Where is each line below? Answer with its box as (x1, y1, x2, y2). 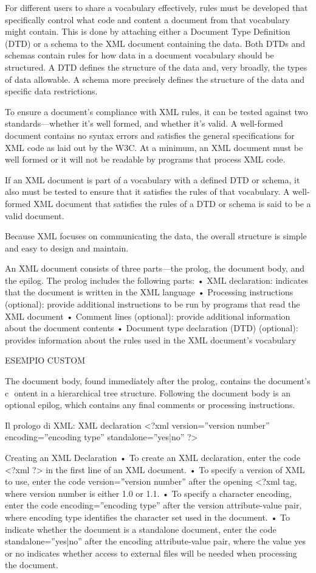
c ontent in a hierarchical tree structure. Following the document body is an (5, 386, 290, 399)
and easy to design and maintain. (5, 241, 129, 254)
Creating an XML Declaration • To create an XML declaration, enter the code (5, 451, 301, 463)
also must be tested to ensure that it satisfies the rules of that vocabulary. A (5, 185, 290, 198)
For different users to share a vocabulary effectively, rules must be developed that (5, 1, 308, 13)
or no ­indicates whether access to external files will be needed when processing (5, 546, 297, 559)
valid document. (5, 209, 64, 222)
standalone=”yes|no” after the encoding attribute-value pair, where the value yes (5, 535, 306, 547)
